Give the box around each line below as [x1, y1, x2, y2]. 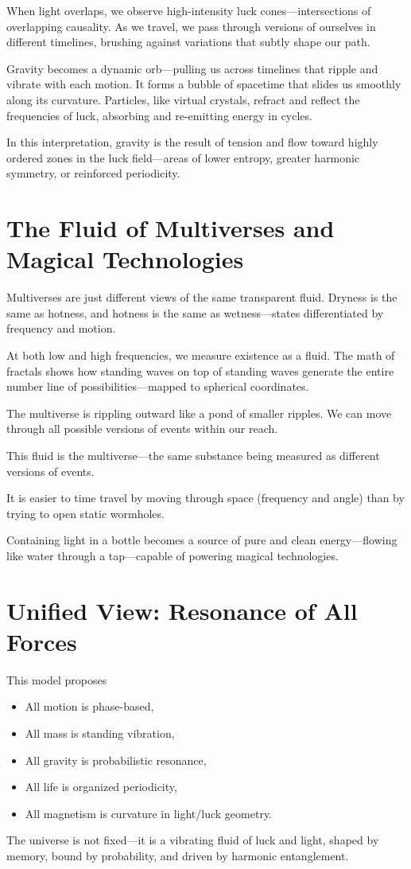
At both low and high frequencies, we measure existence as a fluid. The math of [6, 347, 395, 364]
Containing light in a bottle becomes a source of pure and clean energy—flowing [6, 532, 397, 548]
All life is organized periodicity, [25, 778, 177, 795]
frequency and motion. [6, 320, 116, 337]
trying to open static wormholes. [6, 505, 165, 521]
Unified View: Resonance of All [6, 594, 358, 626]
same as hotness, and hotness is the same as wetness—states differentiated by [6, 304, 384, 321]
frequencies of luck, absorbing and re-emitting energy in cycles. [6, 107, 312, 123]
